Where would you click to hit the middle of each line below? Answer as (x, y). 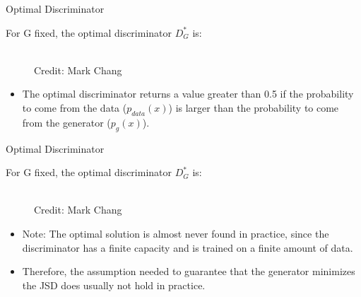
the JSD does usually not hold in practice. (114, 285)
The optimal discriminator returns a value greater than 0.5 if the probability (188, 94)
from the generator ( (66, 122)
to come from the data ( (75, 107)
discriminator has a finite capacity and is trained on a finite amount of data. (188, 247)
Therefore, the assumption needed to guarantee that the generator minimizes (189, 271)
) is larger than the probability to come (254, 107)
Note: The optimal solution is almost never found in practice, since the (176, 233)
